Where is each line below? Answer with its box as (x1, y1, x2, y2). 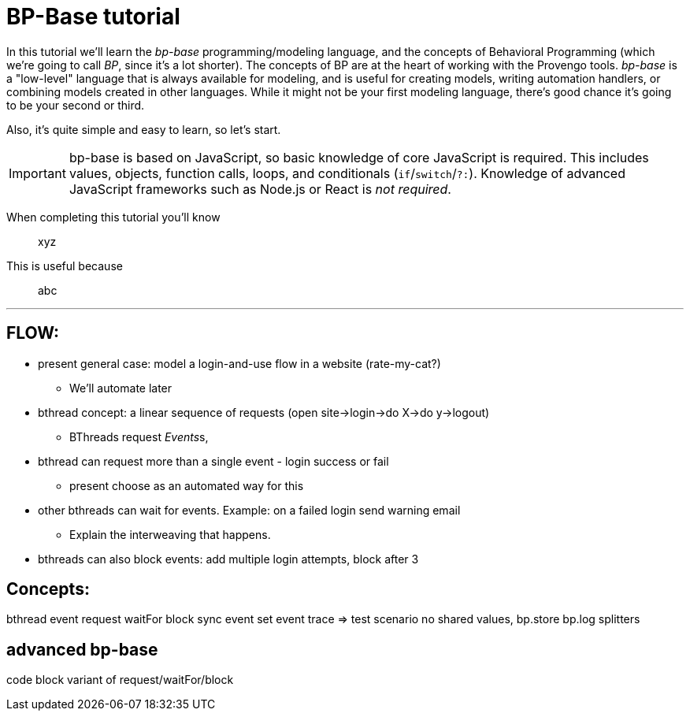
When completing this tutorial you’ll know (6, 210, 221, 224)
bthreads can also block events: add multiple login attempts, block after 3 (38, 552, 419, 566)
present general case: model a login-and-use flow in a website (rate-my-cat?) (38, 356, 441, 370)
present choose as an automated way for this (69, 478, 304, 492)
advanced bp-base (6, 639, 158, 659)
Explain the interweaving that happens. (69, 527, 271, 541)
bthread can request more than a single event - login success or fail (38, 454, 389, 468)
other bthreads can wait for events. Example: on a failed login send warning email (38, 503, 461, 517)
